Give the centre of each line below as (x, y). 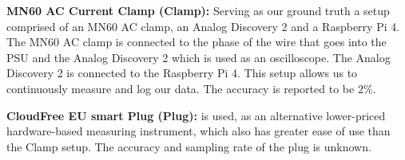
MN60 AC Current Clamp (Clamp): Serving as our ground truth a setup (198, 10)
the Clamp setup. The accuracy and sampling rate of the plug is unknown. (189, 146)
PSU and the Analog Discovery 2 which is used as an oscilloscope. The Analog (199, 57)
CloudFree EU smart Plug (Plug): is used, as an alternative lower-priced (196, 115)
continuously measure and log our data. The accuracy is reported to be (181, 88)
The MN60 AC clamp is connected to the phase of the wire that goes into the (197, 42)
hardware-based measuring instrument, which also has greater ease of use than (199, 131)
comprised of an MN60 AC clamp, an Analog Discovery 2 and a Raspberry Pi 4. (203, 26)
